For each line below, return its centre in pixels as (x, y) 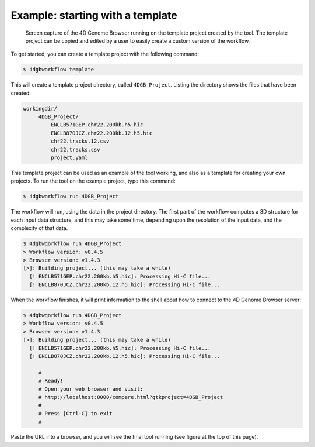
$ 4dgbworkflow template (59, 70)
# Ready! (51, 381)
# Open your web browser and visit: (91, 389)
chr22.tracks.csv (75, 149)
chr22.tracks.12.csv (80, 141)
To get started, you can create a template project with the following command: (105, 54)
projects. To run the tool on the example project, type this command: (93, 181)
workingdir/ (40, 109)
